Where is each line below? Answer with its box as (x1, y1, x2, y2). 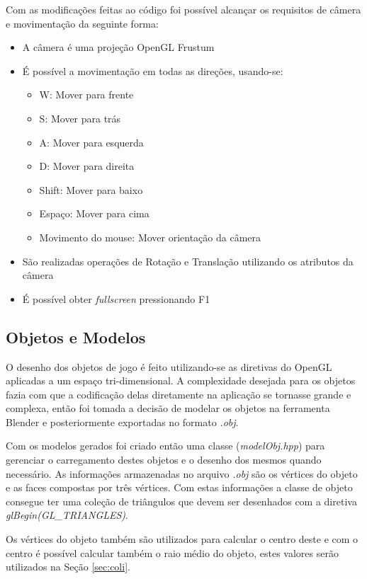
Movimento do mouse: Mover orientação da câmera (39, 229, 261, 244)
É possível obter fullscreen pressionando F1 (22, 291, 210, 306)
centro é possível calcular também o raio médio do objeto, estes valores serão (6, 545, 339, 560)
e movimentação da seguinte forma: (6, 16, 159, 30)
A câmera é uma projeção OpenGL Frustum (22, 40, 215, 55)
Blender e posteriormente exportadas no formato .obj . (6, 414, 239, 429)
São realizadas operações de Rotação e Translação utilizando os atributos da (22, 253, 354, 268)
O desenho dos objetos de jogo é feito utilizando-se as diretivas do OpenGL (6, 359, 332, 374)
